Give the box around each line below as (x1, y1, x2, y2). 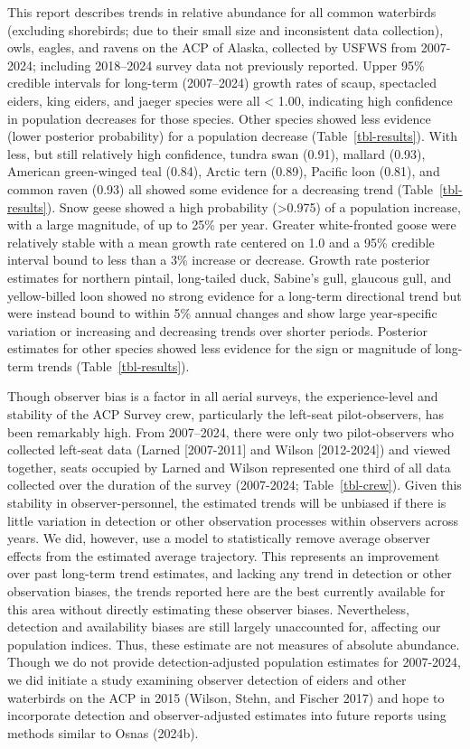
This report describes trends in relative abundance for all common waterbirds (7, 3, 437, 21)
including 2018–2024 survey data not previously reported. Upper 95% (40, 55, 425, 74)
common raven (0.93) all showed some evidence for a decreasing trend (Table (7, 179, 433, 198)
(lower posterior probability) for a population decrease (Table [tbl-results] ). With (7, 126, 458, 145)
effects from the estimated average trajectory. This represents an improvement (7, 546, 440, 565)
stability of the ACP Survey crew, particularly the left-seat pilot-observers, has (7, 405, 445, 424)
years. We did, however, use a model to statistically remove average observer (7, 529, 430, 548)
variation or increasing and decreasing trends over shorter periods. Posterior (7, 321, 428, 340)
